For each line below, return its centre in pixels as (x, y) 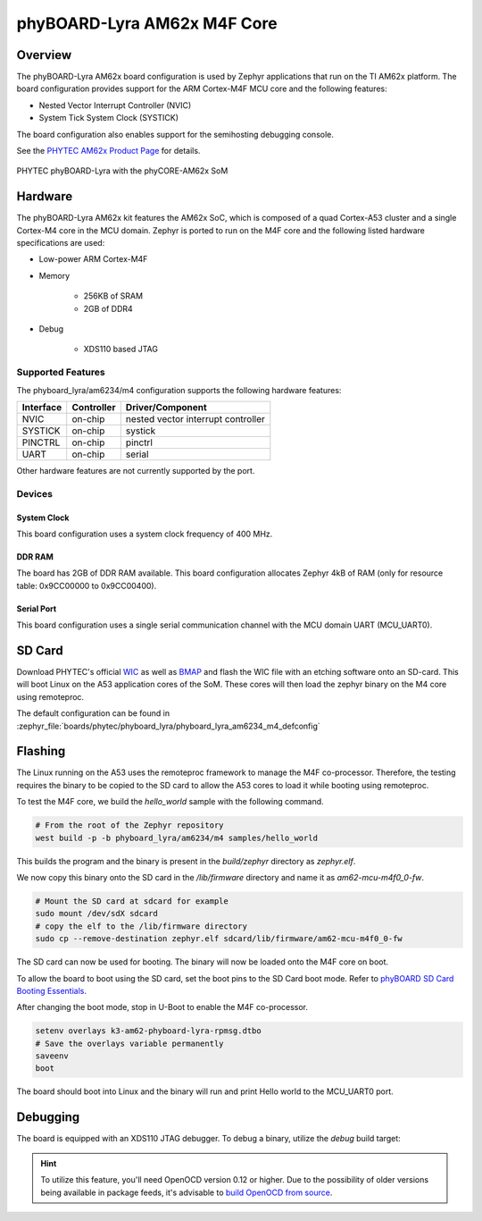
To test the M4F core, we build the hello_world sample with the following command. (170, 802)
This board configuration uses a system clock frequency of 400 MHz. (145, 534)
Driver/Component (166, 407)
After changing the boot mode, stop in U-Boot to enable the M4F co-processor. (162, 1007)
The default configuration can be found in (93, 713)
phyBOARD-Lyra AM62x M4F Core (147, 23)
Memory (54, 275)
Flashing (41, 751)
